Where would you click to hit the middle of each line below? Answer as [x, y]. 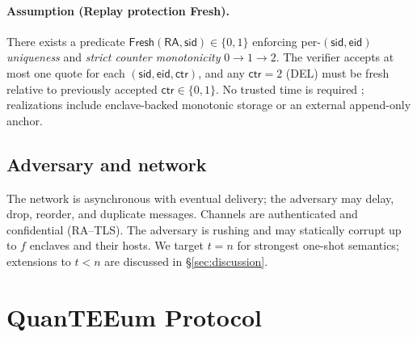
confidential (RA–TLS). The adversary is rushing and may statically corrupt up [204, 229]
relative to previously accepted [82, 88]
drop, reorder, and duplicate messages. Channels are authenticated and [182, 214]
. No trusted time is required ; [290, 88]
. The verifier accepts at [335, 57]
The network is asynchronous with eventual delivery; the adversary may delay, [200, 198]
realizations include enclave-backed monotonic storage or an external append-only [209, 105]
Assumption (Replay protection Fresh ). [118, 10]
